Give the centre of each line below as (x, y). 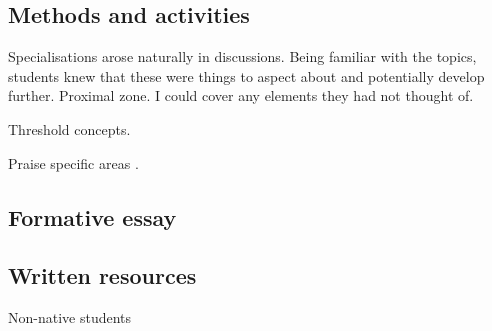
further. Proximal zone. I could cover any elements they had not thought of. (241, 95)
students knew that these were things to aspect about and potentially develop (246, 75)
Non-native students (70, 317)
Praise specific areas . (73, 162)
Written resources (102, 275)
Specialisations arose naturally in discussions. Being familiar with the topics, (242, 56)
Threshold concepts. (69, 128)
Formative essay (92, 216)
